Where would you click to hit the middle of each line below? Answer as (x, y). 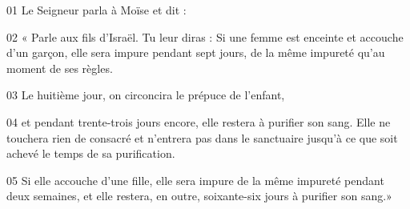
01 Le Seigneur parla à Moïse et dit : (96, 10)
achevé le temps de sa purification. (91, 153)
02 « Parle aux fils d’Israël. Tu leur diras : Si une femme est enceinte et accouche (205, 36)
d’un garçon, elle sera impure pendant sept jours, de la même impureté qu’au (196, 52)
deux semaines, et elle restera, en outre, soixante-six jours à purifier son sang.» (199, 196)
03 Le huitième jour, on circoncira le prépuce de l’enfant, (146, 95)
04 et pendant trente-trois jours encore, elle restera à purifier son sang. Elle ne (199, 121)
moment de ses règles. (60, 68)
